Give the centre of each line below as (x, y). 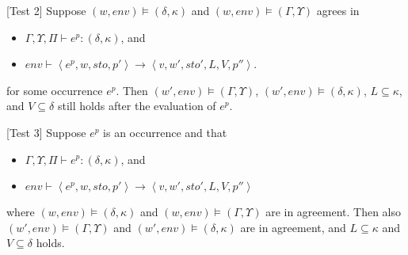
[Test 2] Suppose (46, 10)
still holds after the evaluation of (137, 106)
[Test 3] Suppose (46, 132)
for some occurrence (55, 90)
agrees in (338, 10)
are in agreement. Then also (334, 212)
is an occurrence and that (165, 132)
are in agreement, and (293, 227)
